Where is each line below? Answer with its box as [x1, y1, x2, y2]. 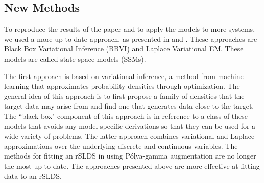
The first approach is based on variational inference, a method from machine [4, 70, 244, 81]
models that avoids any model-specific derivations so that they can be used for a [4, 120, 256, 131]
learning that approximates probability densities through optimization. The [4, 81, 240, 91]
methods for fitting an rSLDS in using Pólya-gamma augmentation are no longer [4, 150, 256, 161]
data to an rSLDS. [4, 170, 62, 181]
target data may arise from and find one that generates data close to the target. [4, 100, 254, 111]
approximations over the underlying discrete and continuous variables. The [4, 140, 238, 151]
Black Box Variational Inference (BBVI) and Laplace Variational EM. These [4, 43, 244, 54]
